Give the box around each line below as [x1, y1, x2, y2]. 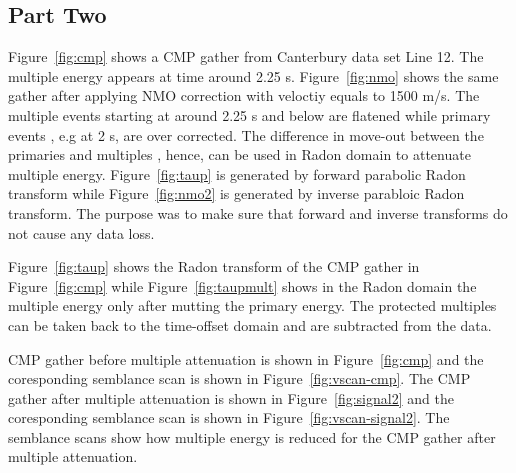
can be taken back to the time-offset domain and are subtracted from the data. [8, 314, 492, 335]
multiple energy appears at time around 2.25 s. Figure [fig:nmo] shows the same [8, 65, 499, 86]
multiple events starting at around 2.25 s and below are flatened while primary [8, 104, 491, 125]
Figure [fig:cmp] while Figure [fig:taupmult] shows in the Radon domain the [8, 275, 477, 296]
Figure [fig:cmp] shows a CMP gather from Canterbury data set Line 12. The [8, 46, 484, 67]
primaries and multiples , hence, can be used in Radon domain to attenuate [8, 144, 471, 165]
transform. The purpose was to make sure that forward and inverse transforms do [8, 202, 508, 223]
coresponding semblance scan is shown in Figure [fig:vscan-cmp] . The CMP [8, 368, 471, 389]
